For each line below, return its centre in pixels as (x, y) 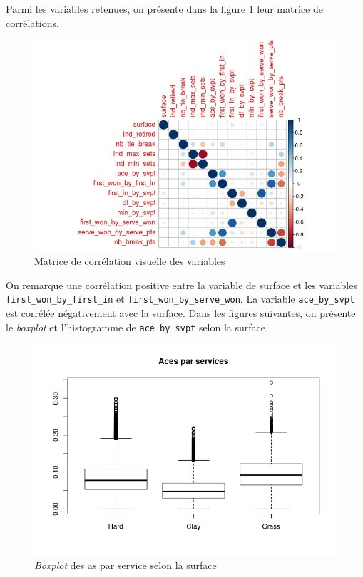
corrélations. (32, 22)
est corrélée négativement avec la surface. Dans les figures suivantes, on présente (181, 313)
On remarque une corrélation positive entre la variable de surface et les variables (181, 285)
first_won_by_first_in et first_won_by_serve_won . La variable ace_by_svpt (180, 299)
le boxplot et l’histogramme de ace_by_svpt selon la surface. (137, 327)
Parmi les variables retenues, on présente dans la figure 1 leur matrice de (164, 9)
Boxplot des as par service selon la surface (126, 565)
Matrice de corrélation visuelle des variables (130, 261)
